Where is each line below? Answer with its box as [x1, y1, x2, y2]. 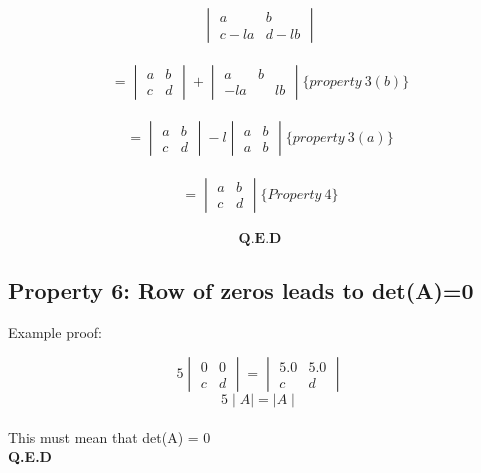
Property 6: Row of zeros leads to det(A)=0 [8, 274, 474, 305]
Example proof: [8, 321, 102, 342]
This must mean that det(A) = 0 [8, 426, 211, 447]
